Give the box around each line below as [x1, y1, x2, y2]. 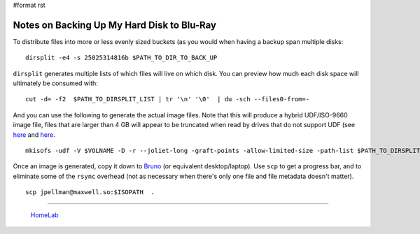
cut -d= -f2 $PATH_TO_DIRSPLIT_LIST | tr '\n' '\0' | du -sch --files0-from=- [25, 95, 310, 103]
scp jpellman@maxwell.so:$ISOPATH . [25, 189, 155, 196]
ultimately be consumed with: [13, 79, 98, 87]
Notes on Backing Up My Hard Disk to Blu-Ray [13, 19, 217, 31]
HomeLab [30, 210, 59, 219]
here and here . [13, 130, 55, 139]
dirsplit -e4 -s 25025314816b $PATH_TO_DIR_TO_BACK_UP [25, 54, 218, 62]
